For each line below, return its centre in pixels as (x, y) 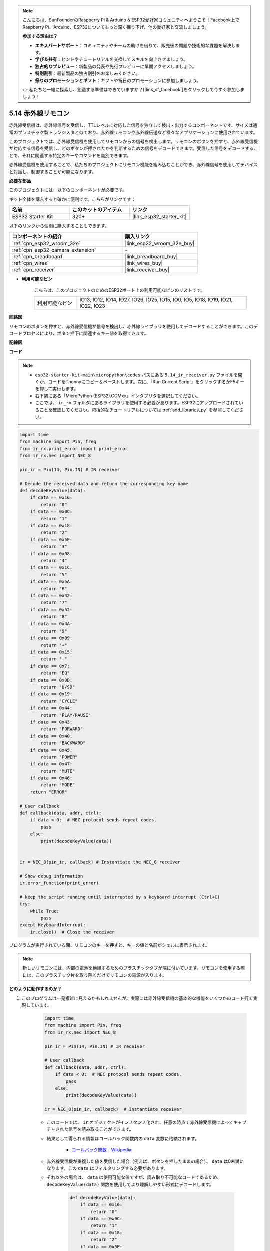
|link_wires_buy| (144, 263)
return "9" (54, 631)
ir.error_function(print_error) (59, 883)
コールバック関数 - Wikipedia (102, 1150)
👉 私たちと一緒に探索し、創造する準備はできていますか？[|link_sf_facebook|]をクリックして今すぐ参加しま (134, 89)
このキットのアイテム (97, 210)
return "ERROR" (49, 792)
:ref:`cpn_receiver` (34, 269)
